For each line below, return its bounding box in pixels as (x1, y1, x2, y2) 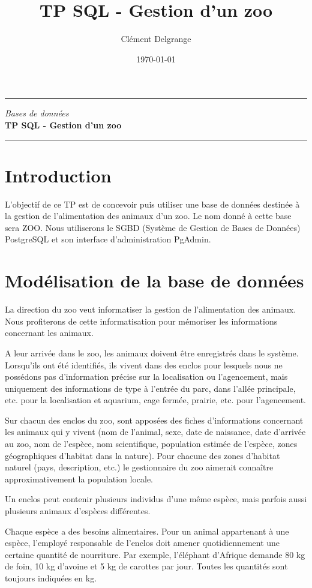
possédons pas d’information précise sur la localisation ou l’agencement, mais (5, 370, 288, 383)
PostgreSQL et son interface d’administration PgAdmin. (5, 233, 211, 245)
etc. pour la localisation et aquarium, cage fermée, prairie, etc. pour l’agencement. (5, 394, 306, 406)
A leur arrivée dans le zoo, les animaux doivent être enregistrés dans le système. (5, 346, 299, 359)
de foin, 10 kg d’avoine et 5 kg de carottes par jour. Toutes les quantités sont (5, 560, 288, 572)
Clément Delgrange (121, 32, 191, 45)
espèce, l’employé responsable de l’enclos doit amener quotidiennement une (5, 536, 280, 549)
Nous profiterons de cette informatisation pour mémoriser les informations (5, 314, 278, 327)
